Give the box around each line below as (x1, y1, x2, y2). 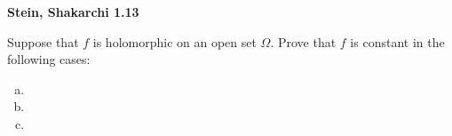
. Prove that (270, 32, 337, 51)
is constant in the (350, 32, 445, 51)
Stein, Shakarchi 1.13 (7, 3, 139, 20)
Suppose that (7, 32, 79, 51)
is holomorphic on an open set (92, 32, 257, 51)
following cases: (7, 50, 91, 68)
